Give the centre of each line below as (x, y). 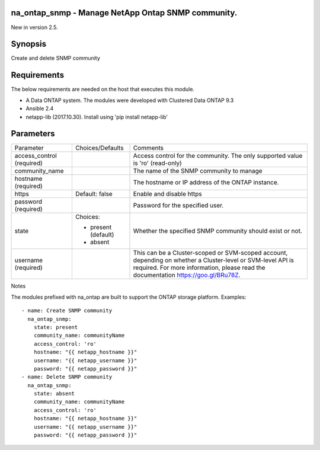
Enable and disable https (167, 194)
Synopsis (29, 44)
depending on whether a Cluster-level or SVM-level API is (214, 260)
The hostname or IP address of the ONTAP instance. (206, 183)
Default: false (94, 194)
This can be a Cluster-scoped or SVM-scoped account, (210, 253)
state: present (56, 327)
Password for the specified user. (178, 206)
